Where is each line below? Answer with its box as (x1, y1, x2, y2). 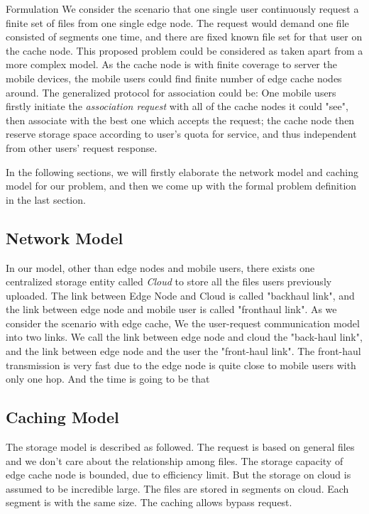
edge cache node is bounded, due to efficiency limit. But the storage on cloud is (6, 467, 351, 482)
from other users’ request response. (6, 140, 158, 155)
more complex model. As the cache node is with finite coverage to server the (6, 57, 337, 72)
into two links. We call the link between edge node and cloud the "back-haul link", (6, 329, 363, 344)
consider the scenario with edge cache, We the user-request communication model (6, 315, 360, 330)
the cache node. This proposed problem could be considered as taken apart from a (6, 43, 363, 58)
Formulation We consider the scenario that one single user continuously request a (6, 1, 359, 16)
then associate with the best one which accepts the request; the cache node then (6, 112, 355, 127)
